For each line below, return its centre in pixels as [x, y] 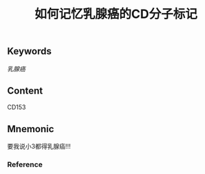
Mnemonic [31, 129]
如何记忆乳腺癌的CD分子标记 [116, 14]
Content [25, 91]
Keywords [29, 51]
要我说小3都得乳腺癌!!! [39, 146]
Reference [25, 164]
